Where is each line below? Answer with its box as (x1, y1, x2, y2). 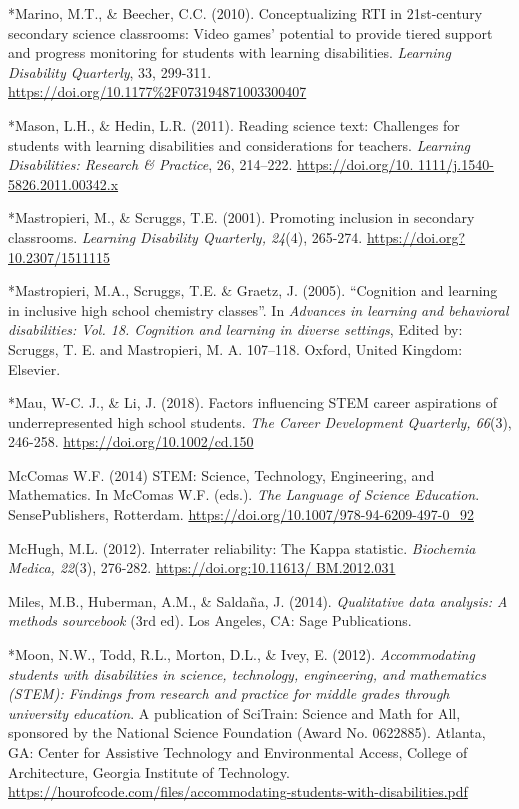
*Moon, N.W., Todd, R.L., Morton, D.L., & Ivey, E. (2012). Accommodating (8, 644, 475, 665)
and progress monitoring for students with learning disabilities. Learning (8, 42, 451, 63)
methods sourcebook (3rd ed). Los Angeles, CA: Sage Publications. (8, 610, 412, 631)
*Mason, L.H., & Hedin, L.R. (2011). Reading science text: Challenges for (8, 114, 460, 135)
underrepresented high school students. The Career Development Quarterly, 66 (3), (8, 411, 512, 432)
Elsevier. (8, 358, 61, 379)
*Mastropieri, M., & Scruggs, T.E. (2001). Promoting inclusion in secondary (8, 207, 475, 228)
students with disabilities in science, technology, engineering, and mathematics (8, 663, 486, 684)
